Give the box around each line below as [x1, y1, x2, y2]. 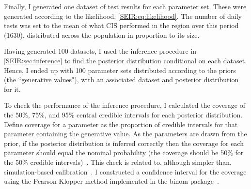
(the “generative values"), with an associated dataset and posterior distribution [4, 74, 239, 85]
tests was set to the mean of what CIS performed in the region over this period [4, 20, 239, 30]
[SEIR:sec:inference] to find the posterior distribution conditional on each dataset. [4, 55, 247, 65]
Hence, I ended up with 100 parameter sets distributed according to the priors [4, 65, 236, 75]
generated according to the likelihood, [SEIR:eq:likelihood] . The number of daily [4, 11, 242, 21]
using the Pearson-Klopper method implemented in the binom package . [4, 176, 219, 186]
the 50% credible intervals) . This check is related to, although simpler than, [4, 157, 232, 167]
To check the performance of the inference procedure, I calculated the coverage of [4, 100, 245, 110]
